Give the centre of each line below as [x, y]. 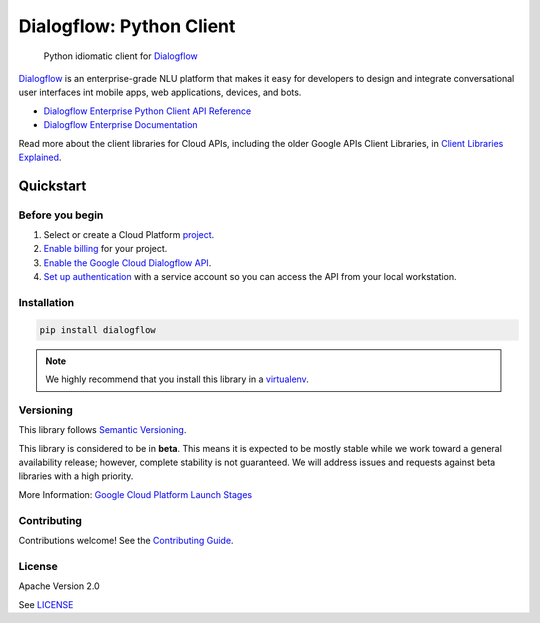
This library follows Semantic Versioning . [102, 430]
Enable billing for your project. [105, 249]
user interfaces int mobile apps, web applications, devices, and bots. [160, 92]
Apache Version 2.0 [59, 586]
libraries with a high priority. [76, 476]
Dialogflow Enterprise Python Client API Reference [147, 111]
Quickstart [52, 185]
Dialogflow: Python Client [127, 26]
